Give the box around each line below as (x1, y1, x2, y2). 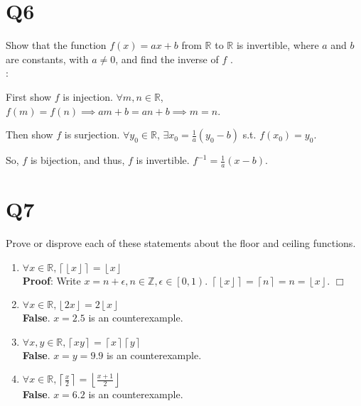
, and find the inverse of (115, 51, 219, 66)
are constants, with (6, 51, 89, 66)
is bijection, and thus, (30, 153, 125, 168)
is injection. (63, 89, 113, 104)
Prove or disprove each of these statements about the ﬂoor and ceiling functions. (6, 236, 356, 251)
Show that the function (6, 38, 107, 53)
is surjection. (64, 127, 120, 142)
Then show (6, 127, 53, 142)
